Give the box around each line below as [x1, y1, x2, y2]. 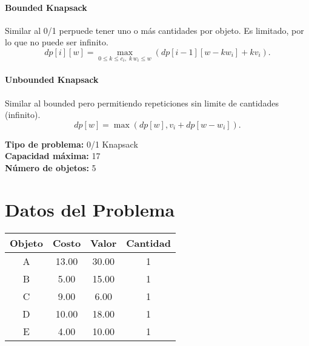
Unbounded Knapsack [5, 73, 99, 86]
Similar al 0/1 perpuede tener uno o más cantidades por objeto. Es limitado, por [5, 24, 304, 36]
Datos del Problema [5, 197, 175, 221]
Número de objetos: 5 [5, 162, 96, 174]
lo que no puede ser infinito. [5, 36, 108, 48]
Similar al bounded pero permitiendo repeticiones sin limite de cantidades [5, 96, 279, 109]
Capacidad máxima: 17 [5, 149, 101, 162]
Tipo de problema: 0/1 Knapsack [5, 137, 138, 150]
